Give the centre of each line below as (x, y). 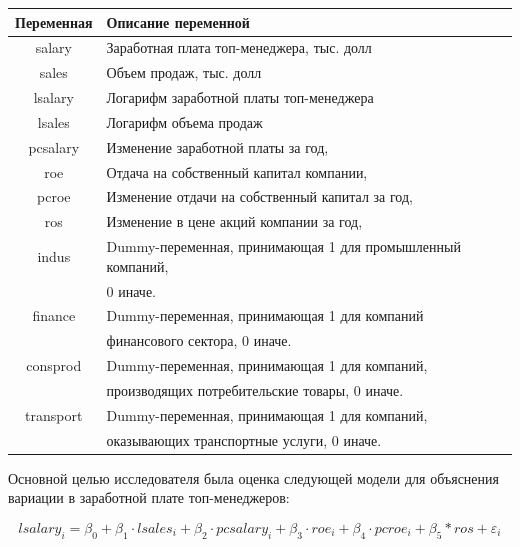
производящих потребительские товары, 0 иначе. (255, 389)
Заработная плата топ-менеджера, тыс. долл (239, 47)
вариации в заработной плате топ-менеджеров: (149, 497)
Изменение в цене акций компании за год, (234, 221)
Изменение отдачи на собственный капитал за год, (259, 196)
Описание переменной (178, 21)
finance (54, 315)
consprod (54, 365)
